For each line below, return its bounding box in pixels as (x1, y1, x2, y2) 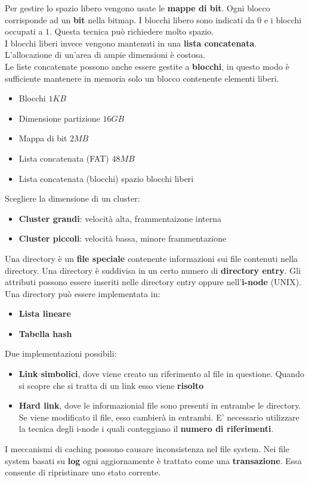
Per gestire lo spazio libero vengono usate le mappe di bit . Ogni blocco (5, 2, 270, 14)
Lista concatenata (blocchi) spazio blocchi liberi (18, 172, 194, 184)
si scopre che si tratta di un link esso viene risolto (18, 379, 204, 391)
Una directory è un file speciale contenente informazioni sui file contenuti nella (5, 252, 298, 264)
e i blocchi (264, 13, 302, 26)
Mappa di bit (18, 132, 67, 144)
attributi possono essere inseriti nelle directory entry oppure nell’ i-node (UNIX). (5, 276, 301, 288)
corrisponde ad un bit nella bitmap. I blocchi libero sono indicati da (5, 13, 255, 26)
